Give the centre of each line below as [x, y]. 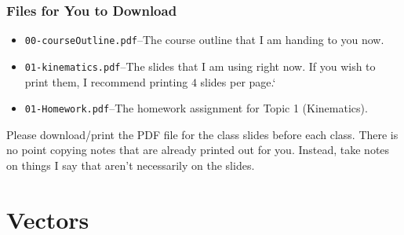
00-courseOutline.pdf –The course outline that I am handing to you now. [204, 40]
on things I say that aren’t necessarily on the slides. [131, 165]
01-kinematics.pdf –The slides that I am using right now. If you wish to [200, 66]
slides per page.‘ [238, 81]
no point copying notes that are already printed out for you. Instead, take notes [198, 150]
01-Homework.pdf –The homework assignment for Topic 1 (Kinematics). [196, 108]
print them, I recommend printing [106, 81]
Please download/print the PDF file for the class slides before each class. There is [202, 134]
